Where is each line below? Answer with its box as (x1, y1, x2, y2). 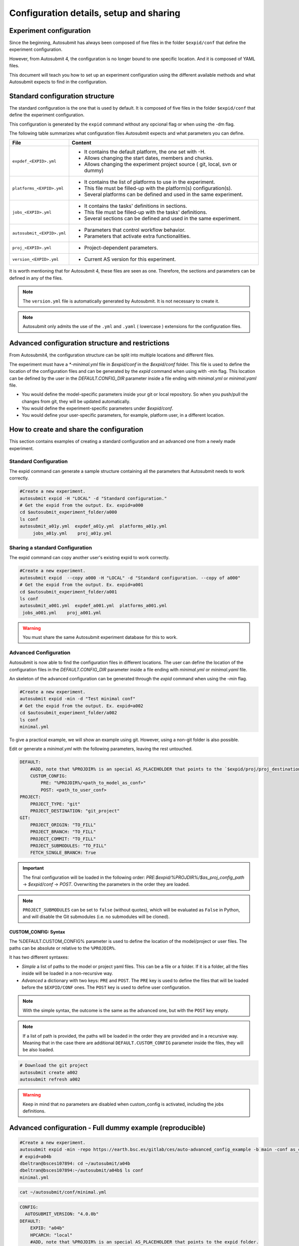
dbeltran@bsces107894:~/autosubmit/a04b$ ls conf (19, 1168, 144, 1173)
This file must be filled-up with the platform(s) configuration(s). (84, 185, 232, 192)
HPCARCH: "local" (30, 1232, 73, 1238)
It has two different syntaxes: (9, 954, 69, 960)
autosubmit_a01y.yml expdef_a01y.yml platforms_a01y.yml (19, 523, 167, 529)
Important (22, 865, 44, 871)
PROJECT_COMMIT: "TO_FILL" (30, 836, 97, 842)
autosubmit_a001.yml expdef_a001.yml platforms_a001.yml (19, 603, 167, 609)
